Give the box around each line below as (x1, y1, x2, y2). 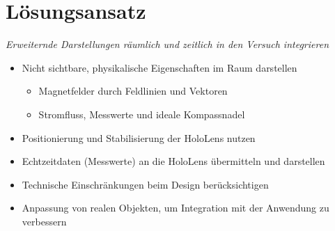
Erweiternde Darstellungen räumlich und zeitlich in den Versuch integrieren (6, 37, 329, 51)
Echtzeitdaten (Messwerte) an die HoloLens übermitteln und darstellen (22, 154, 325, 168)
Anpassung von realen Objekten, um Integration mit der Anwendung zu (22, 200, 329, 215)
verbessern (22, 214, 67, 228)
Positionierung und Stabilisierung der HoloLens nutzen (22, 130, 256, 145)
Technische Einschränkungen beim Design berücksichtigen (22, 177, 269, 191)
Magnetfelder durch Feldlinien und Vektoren (38, 83, 228, 98)
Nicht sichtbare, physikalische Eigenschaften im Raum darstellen (22, 60, 297, 74)
